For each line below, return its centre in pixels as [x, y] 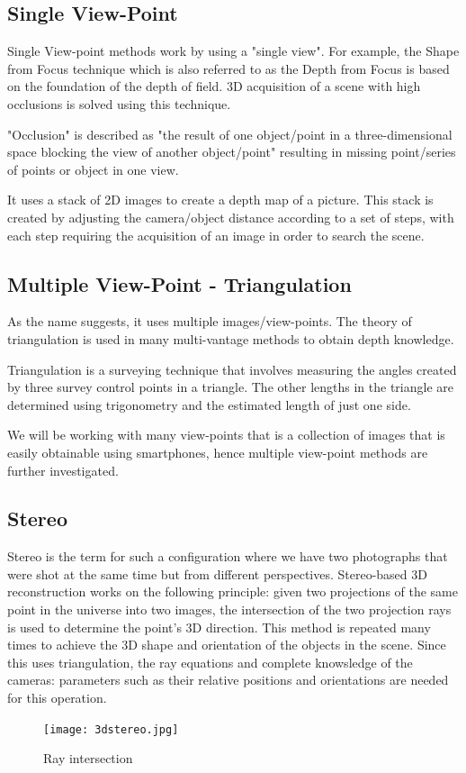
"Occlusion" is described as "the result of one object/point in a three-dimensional [230, 134]
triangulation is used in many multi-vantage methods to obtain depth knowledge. [231, 338]
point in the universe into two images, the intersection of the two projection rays [229, 609]
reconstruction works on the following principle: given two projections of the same [233, 591]
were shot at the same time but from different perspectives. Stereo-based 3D [217, 573]
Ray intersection [88, 758]
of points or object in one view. [93, 169]
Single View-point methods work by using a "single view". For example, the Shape [233, 51]
